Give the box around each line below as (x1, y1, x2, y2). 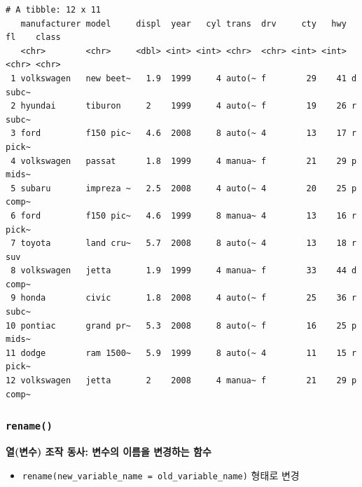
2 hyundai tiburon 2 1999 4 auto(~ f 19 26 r (11, 101, 357, 111)
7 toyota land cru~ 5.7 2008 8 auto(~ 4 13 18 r (11, 238, 357, 249)
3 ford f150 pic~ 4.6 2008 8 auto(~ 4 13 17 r (11, 128, 357, 139)
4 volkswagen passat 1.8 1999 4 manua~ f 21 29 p (11, 156, 357, 166)
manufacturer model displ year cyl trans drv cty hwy (20, 18, 347, 29)
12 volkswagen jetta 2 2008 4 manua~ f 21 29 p (6, 376, 357, 386)
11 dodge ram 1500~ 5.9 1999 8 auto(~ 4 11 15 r (6, 348, 357, 358)
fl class (6, 32, 61, 43)
